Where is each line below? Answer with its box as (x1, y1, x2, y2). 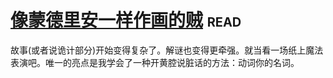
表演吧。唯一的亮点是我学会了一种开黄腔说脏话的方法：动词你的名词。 (10, 56, 300, 68)
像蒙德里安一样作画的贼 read (10, 9, 242, 32)
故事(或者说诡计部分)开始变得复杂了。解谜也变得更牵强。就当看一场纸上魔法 (10, 44, 324, 56)
